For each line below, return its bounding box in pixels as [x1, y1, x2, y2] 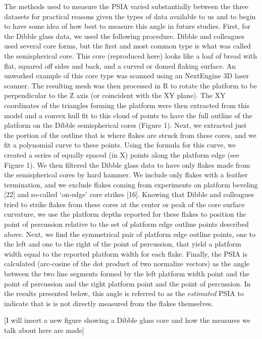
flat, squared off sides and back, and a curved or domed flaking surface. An [4, 60, 236, 71]
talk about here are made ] [4, 325, 84, 335]
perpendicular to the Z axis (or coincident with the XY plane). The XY [4, 90, 226, 101]
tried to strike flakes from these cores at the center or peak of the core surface [4, 199, 245, 209]
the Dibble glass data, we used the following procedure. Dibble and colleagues [4, 30, 244, 41]
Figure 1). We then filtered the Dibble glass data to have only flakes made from [4, 159, 250, 170]
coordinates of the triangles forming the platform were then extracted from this [4, 100, 250, 110]
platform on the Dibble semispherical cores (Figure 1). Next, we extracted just [4, 120, 247, 130]
